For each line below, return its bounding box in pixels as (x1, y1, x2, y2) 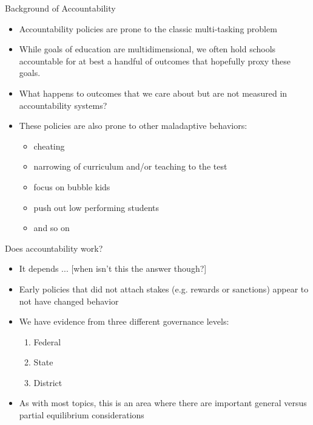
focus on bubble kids (33, 180, 110, 193)
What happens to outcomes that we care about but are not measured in (19, 86, 288, 99)
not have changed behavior (19, 294, 119, 307)
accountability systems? (19, 98, 107, 111)
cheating (33, 139, 65, 152)
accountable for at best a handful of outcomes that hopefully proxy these (19, 54, 291, 67)
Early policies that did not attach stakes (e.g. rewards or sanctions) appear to (19, 282, 309, 295)
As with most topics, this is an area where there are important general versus (19, 396, 307, 409)
